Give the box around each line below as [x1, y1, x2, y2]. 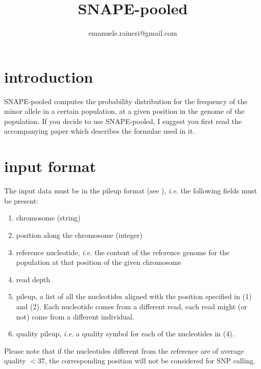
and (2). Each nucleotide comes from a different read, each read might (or [16, 301, 247, 311]
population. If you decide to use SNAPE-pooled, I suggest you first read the [4, 115, 242, 126]
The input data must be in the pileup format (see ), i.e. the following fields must [4, 185, 257, 196]
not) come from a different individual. [16, 311, 134, 322]
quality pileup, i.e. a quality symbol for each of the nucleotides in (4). [16, 328, 234, 339]
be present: [4, 195, 39, 206]
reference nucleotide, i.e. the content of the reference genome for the [16, 247, 230, 257]
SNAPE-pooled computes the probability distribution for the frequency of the [4, 95, 248, 106]
